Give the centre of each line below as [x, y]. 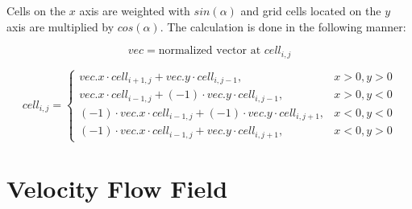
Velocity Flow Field [117, 189]
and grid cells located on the [311, 10]
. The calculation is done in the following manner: [283, 26]
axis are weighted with [135, 10]
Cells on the [36, 10]
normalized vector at [210, 51]
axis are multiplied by [60, 26]
